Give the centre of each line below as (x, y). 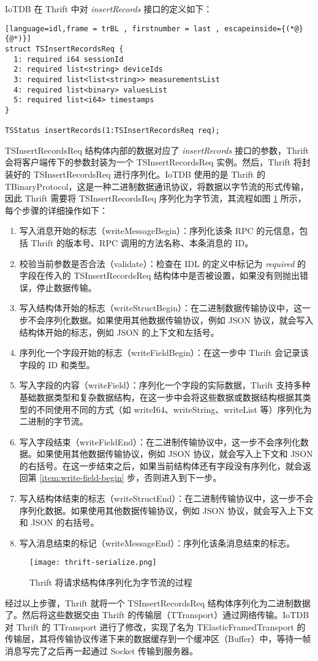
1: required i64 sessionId (69, 59)
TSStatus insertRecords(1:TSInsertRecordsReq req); (112, 131)
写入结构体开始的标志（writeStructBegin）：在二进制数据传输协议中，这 (161, 308)
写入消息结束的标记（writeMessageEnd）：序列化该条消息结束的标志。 (157, 542)
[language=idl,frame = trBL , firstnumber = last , (112, 28)
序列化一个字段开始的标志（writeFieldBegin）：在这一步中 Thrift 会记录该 (164, 353)
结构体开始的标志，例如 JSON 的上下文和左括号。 (119, 332)
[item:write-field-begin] (82, 478)
